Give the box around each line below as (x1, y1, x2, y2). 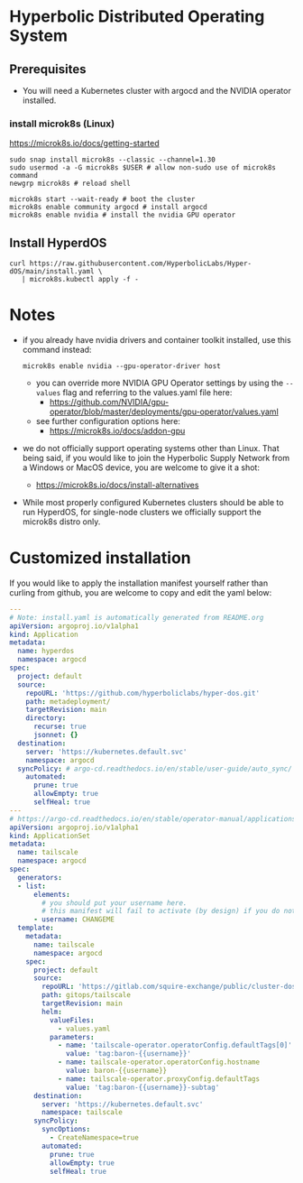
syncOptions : (41, 1125, 91, 1134)
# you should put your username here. (41, 898, 188, 908)
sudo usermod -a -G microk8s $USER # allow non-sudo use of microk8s (9, 163, 277, 172)
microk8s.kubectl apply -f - (29, 275, 140, 284)
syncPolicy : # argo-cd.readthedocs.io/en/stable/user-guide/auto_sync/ (17, 764, 293, 773)
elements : (32, 890, 70, 899)
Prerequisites (9, 61, 87, 77)
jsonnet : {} (32, 731, 78, 740)
